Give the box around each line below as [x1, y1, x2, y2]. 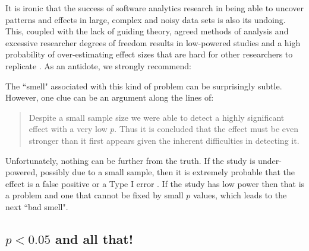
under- [258, 154, 282, 166]
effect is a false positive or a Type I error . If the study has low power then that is [5, 177, 305, 189]
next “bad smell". [5, 200, 68, 213]
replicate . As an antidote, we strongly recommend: [5, 59, 191, 72]
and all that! [55, 229, 134, 247]
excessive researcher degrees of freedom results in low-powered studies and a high [5, 36, 301, 49]
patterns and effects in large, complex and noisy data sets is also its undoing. [5, 13, 286, 25]
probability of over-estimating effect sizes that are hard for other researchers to [5, 48, 293, 60]
